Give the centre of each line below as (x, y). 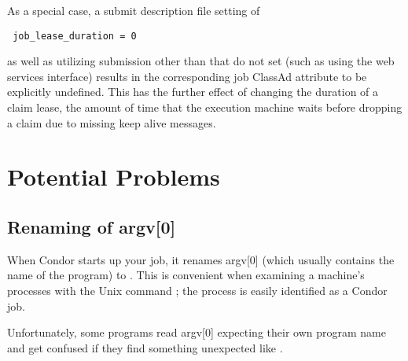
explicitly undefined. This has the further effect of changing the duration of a (193, 92)
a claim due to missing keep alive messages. (112, 122)
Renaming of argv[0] (92, 226)
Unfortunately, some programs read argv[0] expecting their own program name (197, 332)
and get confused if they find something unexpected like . (145, 347)
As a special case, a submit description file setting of (134, 10)
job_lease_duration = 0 (75, 36)
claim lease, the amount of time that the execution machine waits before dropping (205, 107)
